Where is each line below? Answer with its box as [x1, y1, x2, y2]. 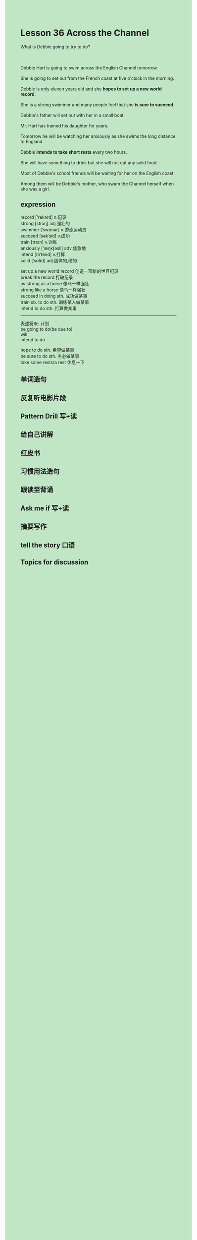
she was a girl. [20, 186, 50, 192]
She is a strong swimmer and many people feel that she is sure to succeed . [20, 102, 175, 108]
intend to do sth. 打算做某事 [20, 305, 77, 311]
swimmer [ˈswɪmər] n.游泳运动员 [20, 226, 87, 233]
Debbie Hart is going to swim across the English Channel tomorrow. [20, 64, 158, 70]
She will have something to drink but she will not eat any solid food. [20, 159, 158, 166]
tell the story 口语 [20, 541, 75, 549]
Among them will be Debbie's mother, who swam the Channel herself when [20, 181, 174, 186]
